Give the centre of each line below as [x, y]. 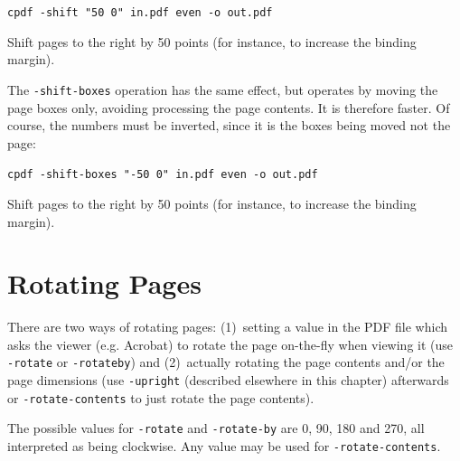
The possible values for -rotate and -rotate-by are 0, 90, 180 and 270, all [216, 428]
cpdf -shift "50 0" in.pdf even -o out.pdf [140, 13]
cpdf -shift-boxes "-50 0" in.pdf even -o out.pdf [163, 175]
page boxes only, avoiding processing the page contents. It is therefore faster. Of [229, 107]
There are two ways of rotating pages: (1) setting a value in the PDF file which [228, 327]
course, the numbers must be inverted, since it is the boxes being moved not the [229, 125]
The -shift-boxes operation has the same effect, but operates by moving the [223, 89]
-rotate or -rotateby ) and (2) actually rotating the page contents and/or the [226, 362]
